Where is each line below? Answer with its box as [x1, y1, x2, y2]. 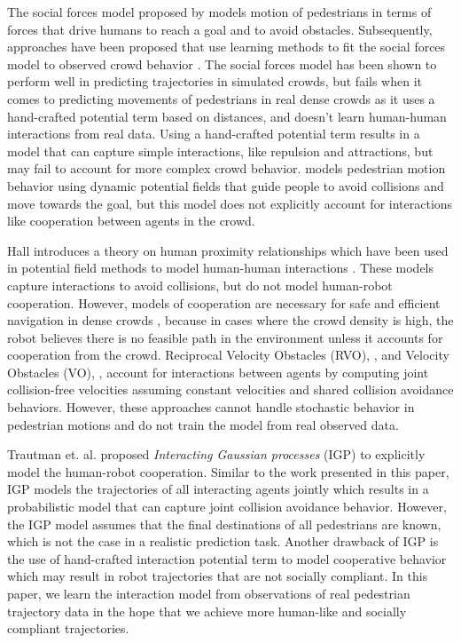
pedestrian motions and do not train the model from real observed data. [7, 415, 399, 433]
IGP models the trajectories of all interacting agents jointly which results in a [7, 480, 429, 498]
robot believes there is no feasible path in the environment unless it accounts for [7, 328, 443, 346]
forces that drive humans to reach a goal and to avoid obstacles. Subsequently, [7, 20, 433, 38]
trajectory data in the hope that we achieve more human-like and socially [7, 601, 407, 620]
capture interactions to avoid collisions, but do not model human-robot [7, 275, 393, 294]
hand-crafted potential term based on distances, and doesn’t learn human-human [7, 107, 447, 125]
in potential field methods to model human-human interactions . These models [7, 258, 434, 277]
